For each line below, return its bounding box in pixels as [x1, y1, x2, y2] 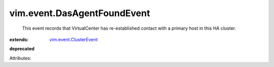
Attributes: [9, 55, 31, 61]
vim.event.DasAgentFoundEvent [9, 8, 150, 19]
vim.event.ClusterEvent [49, 36, 98, 42]
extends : [9, 36, 29, 42]
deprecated [9, 46, 35, 52]
